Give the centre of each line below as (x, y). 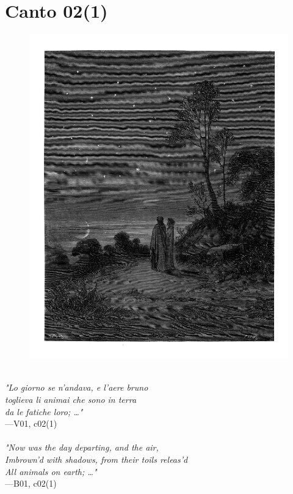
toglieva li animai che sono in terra (71, 400)
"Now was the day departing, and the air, (82, 447)
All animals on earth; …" (51, 471)
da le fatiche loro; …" (44, 411)
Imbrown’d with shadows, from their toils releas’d (96, 459)
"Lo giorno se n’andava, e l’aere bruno (77, 387)
